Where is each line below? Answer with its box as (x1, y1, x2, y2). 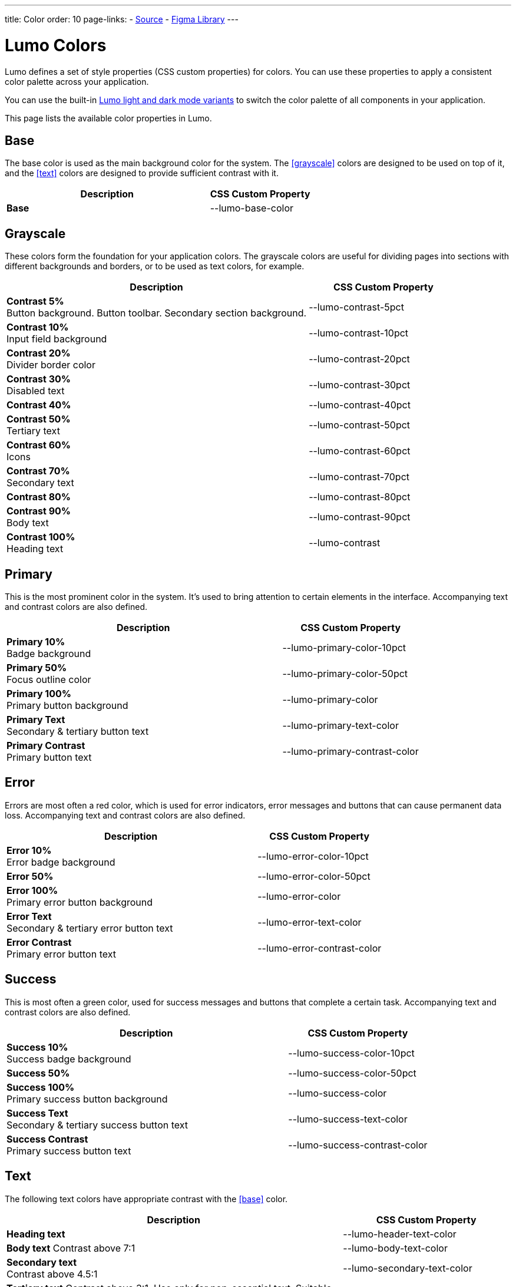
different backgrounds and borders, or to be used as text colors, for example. (5, 261, 305, 272)
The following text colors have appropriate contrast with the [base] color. (5, 1193, 288, 1204)
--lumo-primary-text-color (282, 720, 399, 732)
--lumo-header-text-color (343, 1227, 457, 1240)
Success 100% (6, 1081, 75, 1093)
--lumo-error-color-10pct (257, 850, 369, 862)
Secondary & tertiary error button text (6, 922, 173, 934)
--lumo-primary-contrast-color (282, 745, 419, 758)
